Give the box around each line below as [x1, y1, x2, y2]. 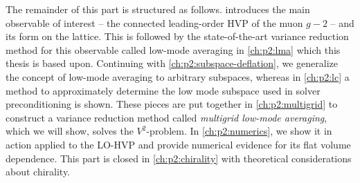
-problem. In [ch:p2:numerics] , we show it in [146, 124, 332, 138]
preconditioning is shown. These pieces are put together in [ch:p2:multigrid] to [6, 97, 338, 111]
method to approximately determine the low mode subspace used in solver [6, 83, 321, 97]
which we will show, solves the [6, 124, 134, 138]
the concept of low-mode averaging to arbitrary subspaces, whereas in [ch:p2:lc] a [6, 69, 350, 84]
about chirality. [6, 164, 71, 179]
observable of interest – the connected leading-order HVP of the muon [6, 15, 303, 30]
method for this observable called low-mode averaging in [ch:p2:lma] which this [6, 42, 341, 57]
